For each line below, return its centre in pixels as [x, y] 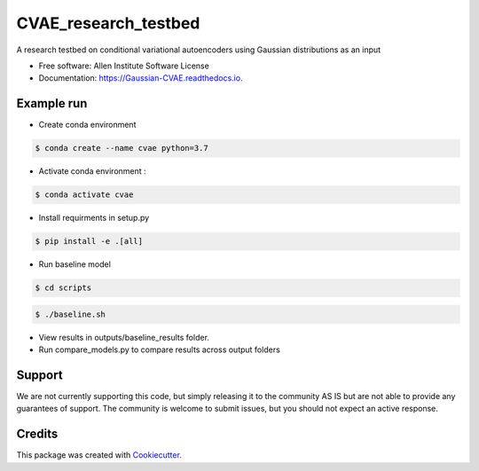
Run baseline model [75, 264]
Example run [52, 103]
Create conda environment [87, 125]
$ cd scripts [63, 288]
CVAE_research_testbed [108, 23]
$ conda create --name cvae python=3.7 [122, 148]
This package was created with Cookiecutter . [99, 455]
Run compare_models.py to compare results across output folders [160, 349]
